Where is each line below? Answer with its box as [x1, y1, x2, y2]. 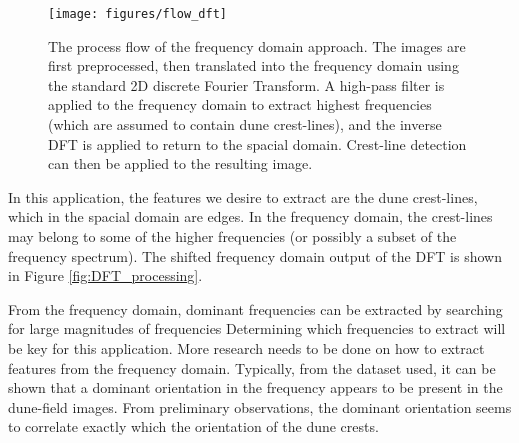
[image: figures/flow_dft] [48, 7, 227, 21]
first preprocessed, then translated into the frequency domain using [48, 55, 459, 76]
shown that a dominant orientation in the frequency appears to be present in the [8, 377, 503, 398]
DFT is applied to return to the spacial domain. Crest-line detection [48, 133, 467, 154]
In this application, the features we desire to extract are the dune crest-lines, [8, 186, 478, 207]
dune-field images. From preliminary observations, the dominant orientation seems [8, 396, 512, 417]
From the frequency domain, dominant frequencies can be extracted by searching [8, 298, 503, 319]
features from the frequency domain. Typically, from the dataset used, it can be [8, 357, 496, 378]
